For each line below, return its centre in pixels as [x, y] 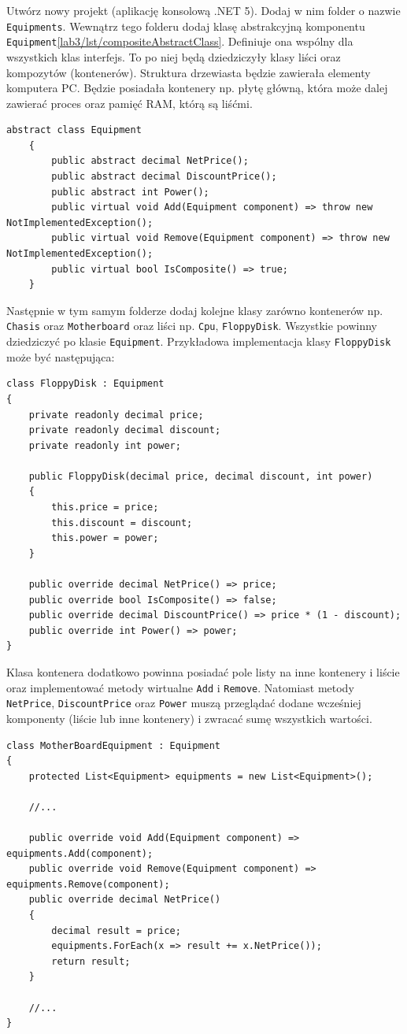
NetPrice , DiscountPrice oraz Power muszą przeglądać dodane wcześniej [184, 703]
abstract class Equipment [74, 130]
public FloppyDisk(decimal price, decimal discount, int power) [201, 476]
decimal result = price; [116, 930]
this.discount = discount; [122, 523]
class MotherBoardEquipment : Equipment [114, 745]
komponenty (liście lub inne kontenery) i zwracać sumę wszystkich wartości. [189, 718]
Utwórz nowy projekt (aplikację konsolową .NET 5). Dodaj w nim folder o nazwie [203, 10]
